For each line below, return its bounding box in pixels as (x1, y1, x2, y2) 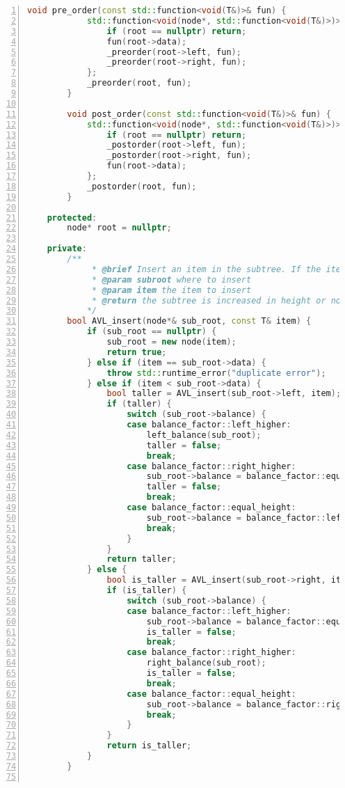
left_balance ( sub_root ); (146, 430, 262, 440)
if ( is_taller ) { (106, 585, 187, 595)
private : (47, 244, 87, 254)
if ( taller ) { (106, 399, 172, 409)
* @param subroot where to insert (92, 274, 252, 285)
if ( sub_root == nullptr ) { (86, 326, 217, 337)
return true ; (106, 347, 167, 357)
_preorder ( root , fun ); (86, 78, 192, 88)
